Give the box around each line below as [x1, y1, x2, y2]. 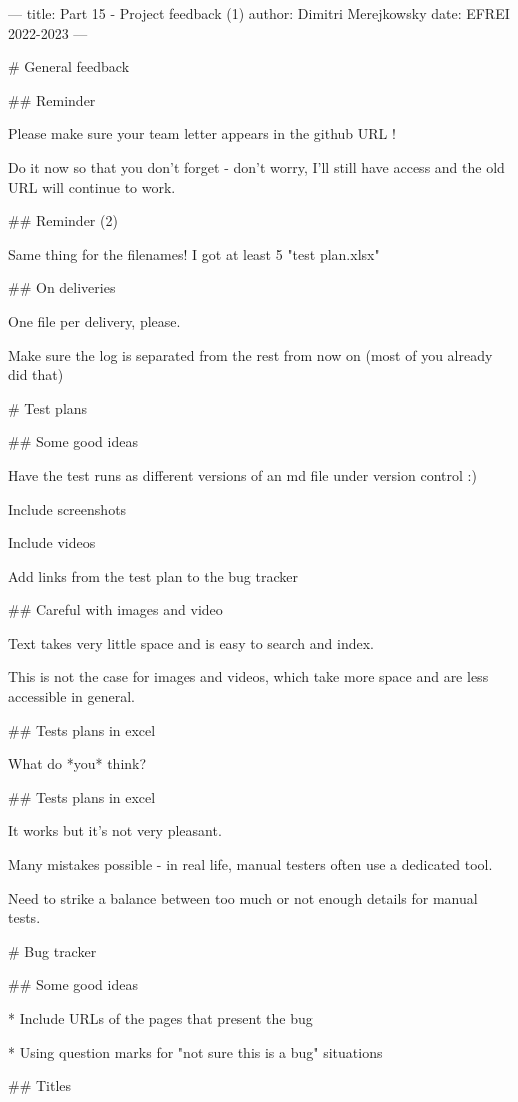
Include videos [8, 532, 96, 553]
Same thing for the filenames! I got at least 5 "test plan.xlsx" [8, 243, 380, 264]
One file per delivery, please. [8, 310, 181, 331]
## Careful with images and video [8, 599, 223, 620]
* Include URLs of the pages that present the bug [8, 1008, 313, 1028]
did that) [8, 364, 64, 385]
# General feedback [8, 56, 130, 77]
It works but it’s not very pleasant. [8, 820, 222, 841]
